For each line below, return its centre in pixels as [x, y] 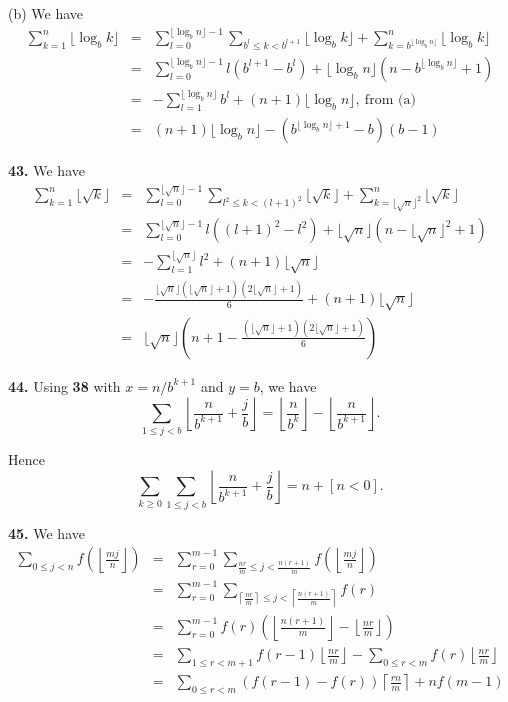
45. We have [46, 532]
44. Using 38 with [64, 385]
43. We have [46, 170]
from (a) [390, 100]
